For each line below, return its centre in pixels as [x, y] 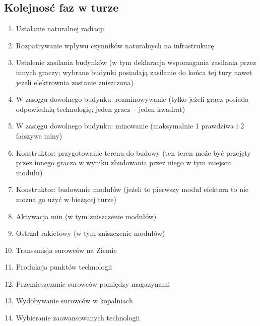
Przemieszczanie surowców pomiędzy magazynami [93, 283]
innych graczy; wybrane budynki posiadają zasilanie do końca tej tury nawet [134, 72]
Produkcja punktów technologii [64, 267]
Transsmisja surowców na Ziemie [66, 250]
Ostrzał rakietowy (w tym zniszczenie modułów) [90, 233]
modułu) [29, 172]
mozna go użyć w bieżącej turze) [66, 199]
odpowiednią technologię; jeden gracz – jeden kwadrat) [101, 109]
